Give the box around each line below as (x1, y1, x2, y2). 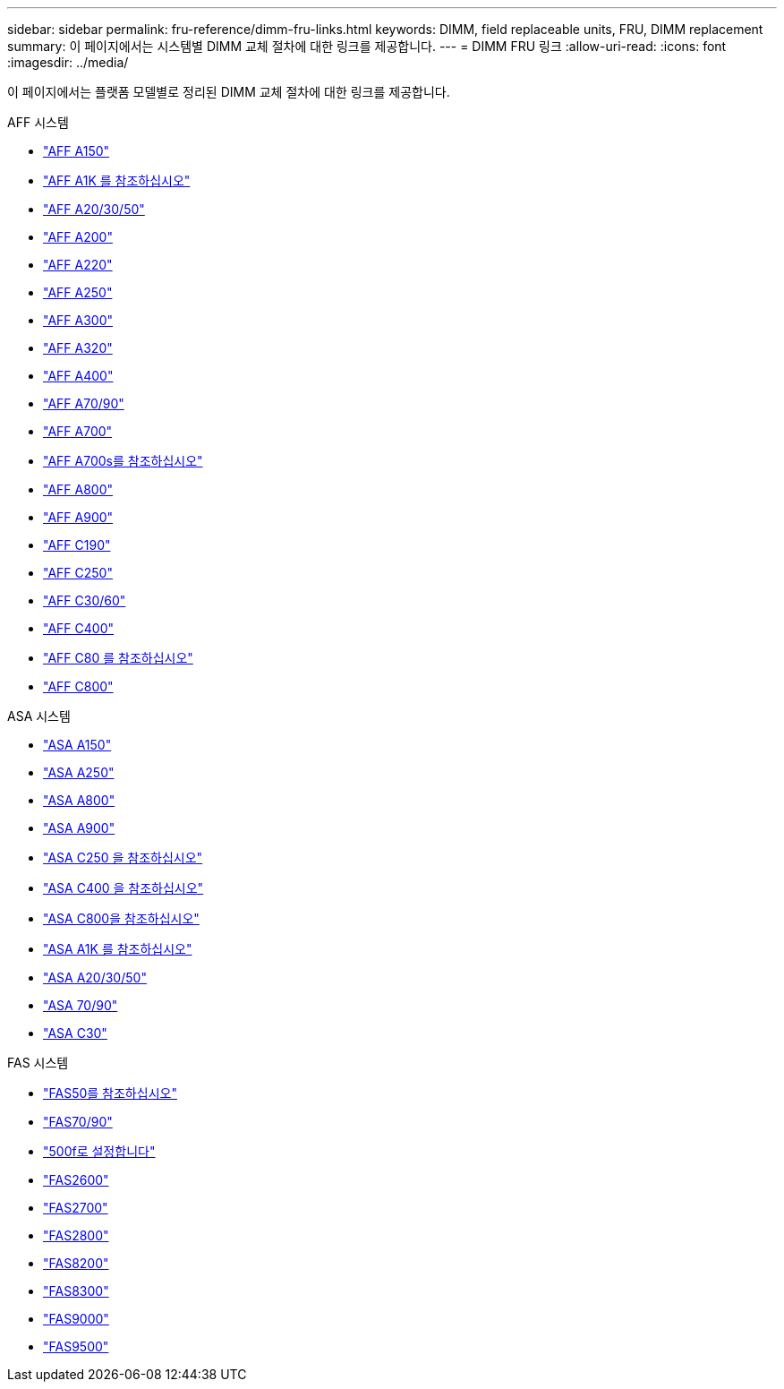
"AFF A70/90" (43, 396, 124, 411)
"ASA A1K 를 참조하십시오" (43, 941, 192, 956)
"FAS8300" (43, 1283, 109, 1299)
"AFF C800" (43, 679, 114, 694)
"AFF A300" (43, 313, 114, 328)
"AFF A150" (43, 143, 110, 159)
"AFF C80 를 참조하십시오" (43, 650, 193, 665)
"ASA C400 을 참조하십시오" (43, 880, 204, 896)
